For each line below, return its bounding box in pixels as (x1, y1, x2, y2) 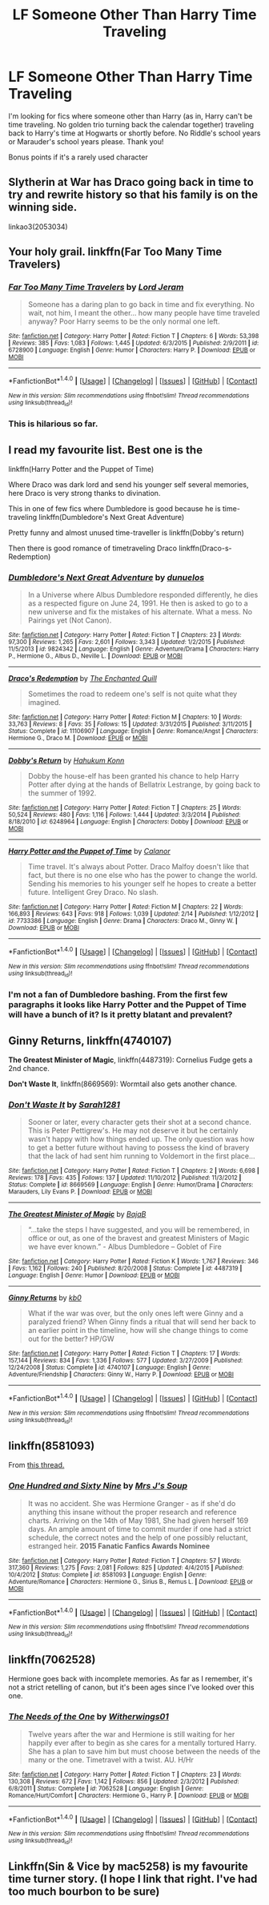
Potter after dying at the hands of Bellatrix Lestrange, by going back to (27, 779, 261, 790)
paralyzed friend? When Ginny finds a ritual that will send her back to (27, 1317, 256, 1327)
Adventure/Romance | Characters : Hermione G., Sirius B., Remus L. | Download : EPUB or (8, 1577, 254, 1585)
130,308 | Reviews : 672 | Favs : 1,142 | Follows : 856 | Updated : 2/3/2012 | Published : (8, 1777, 239, 1786)
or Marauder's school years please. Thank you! (8, 136, 164, 146)
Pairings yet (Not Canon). (27, 615, 112, 626)
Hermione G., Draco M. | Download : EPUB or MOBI (8, 735, 148, 743)
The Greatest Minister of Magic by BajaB (8, 1210, 147, 1219)
